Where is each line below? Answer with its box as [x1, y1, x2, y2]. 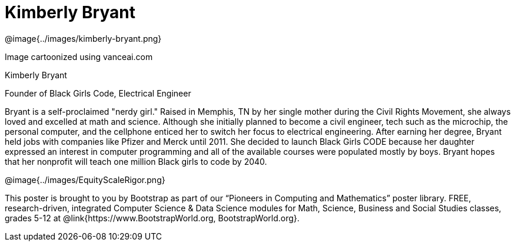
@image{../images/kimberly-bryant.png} [5, 33, 162, 44]
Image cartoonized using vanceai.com [5, 51, 153, 62]
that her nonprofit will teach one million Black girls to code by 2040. [5, 156, 267, 167]
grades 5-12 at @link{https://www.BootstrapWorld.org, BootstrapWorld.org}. [5, 212, 300, 223]
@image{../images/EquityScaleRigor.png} [5, 174, 165, 185]
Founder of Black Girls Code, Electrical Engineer [5, 88, 191, 98]
